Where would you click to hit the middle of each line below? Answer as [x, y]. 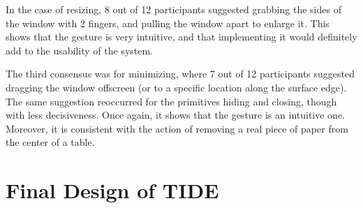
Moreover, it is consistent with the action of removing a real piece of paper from [177, 128]
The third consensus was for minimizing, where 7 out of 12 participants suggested [180, 74]
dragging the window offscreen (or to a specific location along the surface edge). [176, 87]
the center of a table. [50, 142]
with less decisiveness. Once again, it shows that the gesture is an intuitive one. [176, 115]
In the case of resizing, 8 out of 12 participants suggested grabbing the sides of [173, 9]
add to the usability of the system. [80, 50]
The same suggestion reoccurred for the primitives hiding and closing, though [171, 101]
